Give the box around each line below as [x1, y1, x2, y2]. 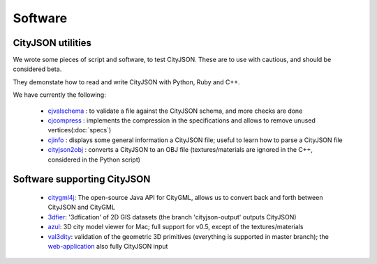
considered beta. [13, 65, 62, 73]
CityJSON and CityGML [47, 203, 115, 212]
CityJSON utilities [13, 37, 92, 49]
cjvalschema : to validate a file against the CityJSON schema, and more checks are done [47, 107, 303, 115]
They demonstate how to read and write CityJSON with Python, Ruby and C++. [13, 77, 240, 86]
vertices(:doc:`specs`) [47, 126, 112, 134]
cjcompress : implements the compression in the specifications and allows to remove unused [47, 116, 316, 125]
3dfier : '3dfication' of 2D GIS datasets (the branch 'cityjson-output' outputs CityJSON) [47, 212, 297, 221]
